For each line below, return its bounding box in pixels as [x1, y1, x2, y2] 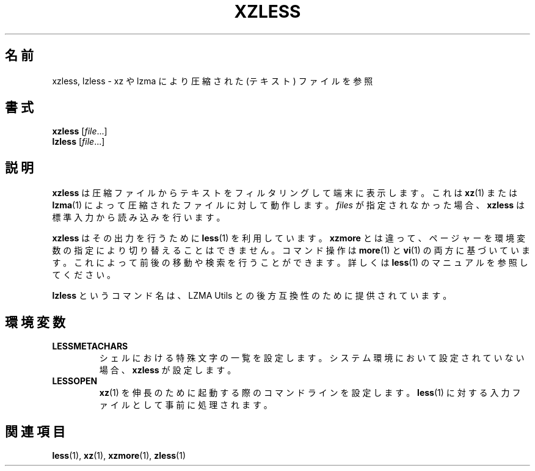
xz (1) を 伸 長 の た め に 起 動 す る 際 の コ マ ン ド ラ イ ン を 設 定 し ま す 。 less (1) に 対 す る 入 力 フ [99, 387, 521, 398]
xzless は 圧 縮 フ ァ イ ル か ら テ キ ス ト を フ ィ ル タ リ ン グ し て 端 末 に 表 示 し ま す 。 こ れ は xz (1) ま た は [52, 188, 517, 199]
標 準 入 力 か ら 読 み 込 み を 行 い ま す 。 [52, 212, 225, 223]
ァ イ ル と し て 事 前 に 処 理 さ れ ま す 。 [99, 400, 272, 411]
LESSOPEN [52, 376, 98, 387]
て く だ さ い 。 [52, 269, 116, 280]
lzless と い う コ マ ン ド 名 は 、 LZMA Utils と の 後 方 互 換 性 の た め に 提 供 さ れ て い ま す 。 [52, 290, 452, 301]
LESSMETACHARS [52, 341, 128, 352]
